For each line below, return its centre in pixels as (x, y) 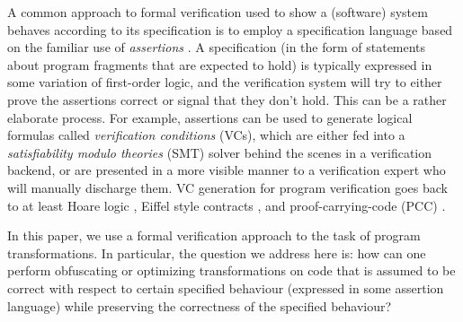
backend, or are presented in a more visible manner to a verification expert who (227, 170)
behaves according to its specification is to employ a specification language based (230, 29)
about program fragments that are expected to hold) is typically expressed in (220, 64)
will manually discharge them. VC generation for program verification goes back (227, 187)
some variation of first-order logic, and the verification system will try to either (225, 82)
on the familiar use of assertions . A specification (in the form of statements (217, 47)
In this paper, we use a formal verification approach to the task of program (214, 235)
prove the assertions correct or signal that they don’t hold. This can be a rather (227, 99)
